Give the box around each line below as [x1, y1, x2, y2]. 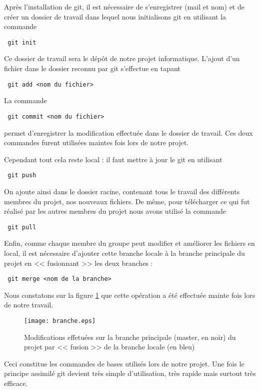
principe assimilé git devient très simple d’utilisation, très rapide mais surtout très [4, 368, 256, 378]
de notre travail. [4, 299, 53, 310]
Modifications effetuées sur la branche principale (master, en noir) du [24, 331, 236, 342]
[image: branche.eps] [24, 317, 96, 325]
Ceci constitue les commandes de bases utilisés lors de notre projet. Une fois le [4, 358, 244, 368]
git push [7, 172, 36, 179]
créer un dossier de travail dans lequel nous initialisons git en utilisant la [4, 11, 226, 22]
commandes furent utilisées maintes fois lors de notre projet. [4, 137, 189, 148]
